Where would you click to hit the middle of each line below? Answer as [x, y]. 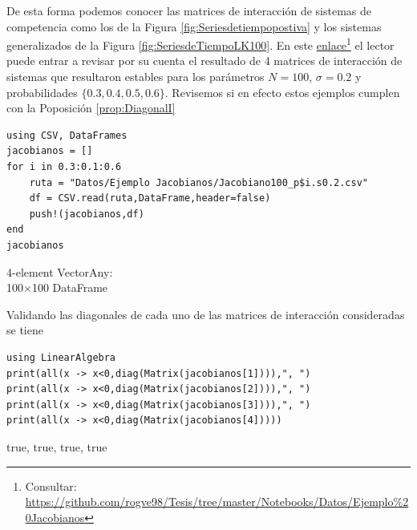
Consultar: [51, 485]
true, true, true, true [57, 446]
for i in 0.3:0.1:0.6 [64, 167]
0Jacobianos [55, 517]
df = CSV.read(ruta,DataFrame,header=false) [150, 198]
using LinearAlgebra [61, 357]
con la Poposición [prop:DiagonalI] [91, 108]
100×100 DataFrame [57, 287]
